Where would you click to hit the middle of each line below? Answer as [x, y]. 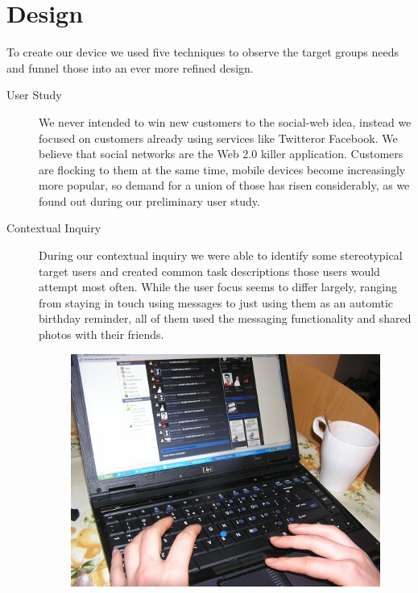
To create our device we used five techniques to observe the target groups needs [203, 52]
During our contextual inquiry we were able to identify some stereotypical [221, 255]
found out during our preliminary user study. [149, 200]
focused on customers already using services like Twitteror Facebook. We [218, 138]
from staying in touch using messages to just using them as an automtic [216, 302]
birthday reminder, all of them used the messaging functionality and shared [225, 318]
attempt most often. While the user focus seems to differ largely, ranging [218, 287]
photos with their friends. [101, 334]
